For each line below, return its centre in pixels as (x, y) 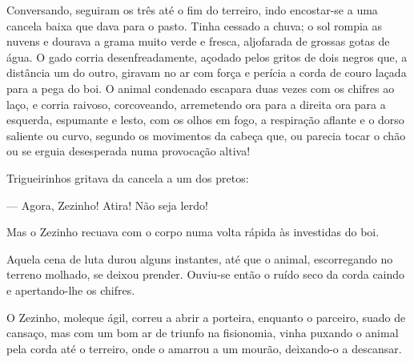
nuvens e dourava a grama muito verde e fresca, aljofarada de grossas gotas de (198, 41)
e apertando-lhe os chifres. (71, 290)
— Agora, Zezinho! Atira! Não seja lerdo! (107, 205)
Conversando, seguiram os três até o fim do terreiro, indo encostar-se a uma (192, 10)
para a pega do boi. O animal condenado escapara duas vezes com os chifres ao (201, 88)
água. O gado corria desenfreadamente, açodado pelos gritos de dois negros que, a (207, 56)
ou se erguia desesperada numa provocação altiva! (129, 151)
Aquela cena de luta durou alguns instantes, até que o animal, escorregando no (200, 258)
